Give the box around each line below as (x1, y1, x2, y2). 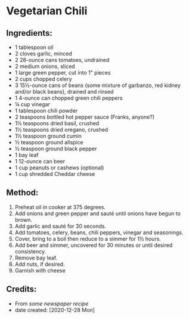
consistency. (14, 247, 47, 255)
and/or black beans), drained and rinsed (14, 88, 114, 95)
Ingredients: (6, 28, 52, 38)
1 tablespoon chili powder (14, 107, 78, 114)
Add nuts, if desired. (14, 261, 65, 268)
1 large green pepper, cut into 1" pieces (14, 69, 111, 76)
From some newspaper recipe (14, 300, 89, 307)
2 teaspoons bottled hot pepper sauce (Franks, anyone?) (14, 113, 155, 120)
